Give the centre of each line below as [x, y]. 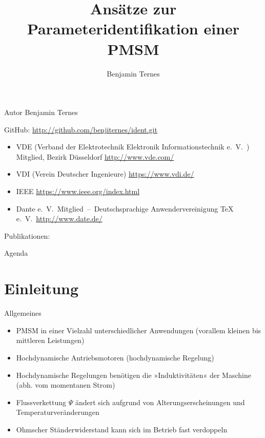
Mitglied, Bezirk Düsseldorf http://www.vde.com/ [95, 156]
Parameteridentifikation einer [133, 28]
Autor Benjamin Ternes [41, 112]
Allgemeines [23, 313]
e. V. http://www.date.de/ [59, 218]
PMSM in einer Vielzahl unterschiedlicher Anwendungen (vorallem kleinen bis [139, 330]
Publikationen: [27, 235]
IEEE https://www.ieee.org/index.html [78, 191]
